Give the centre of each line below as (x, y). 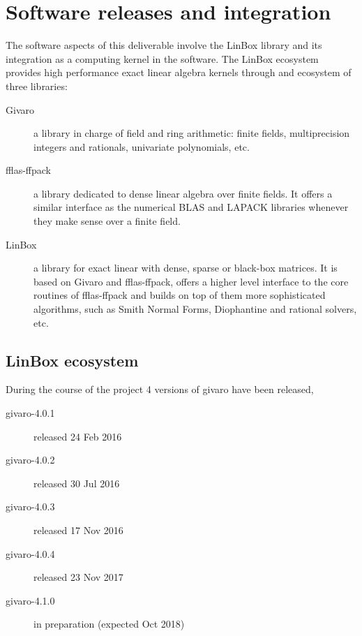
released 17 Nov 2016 (78, 530)
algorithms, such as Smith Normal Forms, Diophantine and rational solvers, (195, 309)
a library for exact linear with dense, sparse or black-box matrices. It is (186, 268)
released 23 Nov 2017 (78, 577)
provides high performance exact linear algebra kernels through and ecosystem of (179, 72)
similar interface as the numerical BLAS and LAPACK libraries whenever (191, 207)
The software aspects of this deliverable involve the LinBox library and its (164, 45)
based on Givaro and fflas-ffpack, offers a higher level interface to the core (191, 281)
